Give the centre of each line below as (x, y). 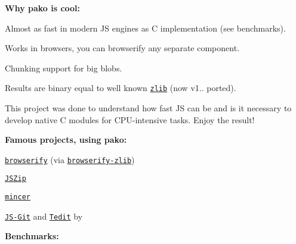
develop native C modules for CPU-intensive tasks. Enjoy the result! (130, 119)
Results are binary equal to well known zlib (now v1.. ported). (121, 88)
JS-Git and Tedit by (44, 216)
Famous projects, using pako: (66, 140)
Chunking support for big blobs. (64, 68)
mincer (18, 197)
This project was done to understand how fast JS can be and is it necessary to (148, 108)
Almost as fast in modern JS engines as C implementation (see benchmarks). (145, 28)
